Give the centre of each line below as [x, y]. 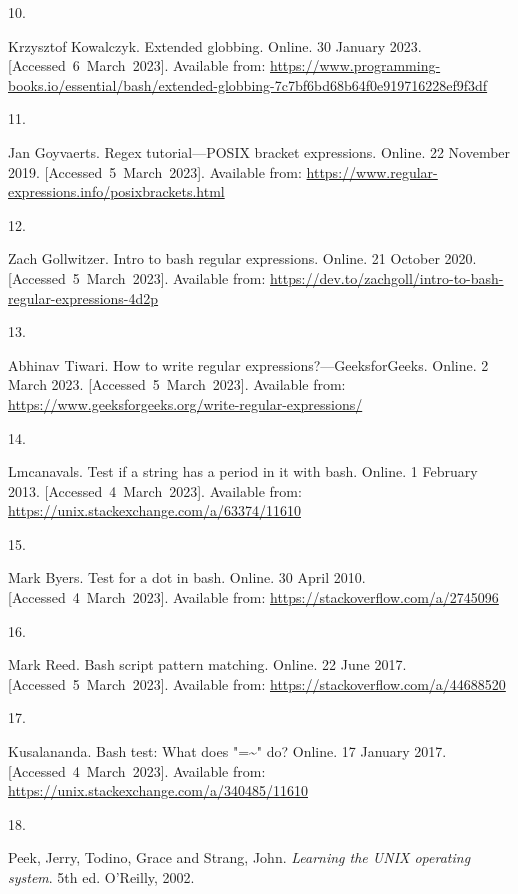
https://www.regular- [372, 171]
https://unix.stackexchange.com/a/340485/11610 [158, 790]
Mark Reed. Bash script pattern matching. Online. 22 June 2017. [207, 664]
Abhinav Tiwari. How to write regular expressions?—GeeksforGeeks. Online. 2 [248, 364]
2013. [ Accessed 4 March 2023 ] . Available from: [155, 490]
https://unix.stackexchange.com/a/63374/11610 [154, 510]
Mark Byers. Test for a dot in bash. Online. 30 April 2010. [187, 577]
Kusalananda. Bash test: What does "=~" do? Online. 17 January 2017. [227, 751]
